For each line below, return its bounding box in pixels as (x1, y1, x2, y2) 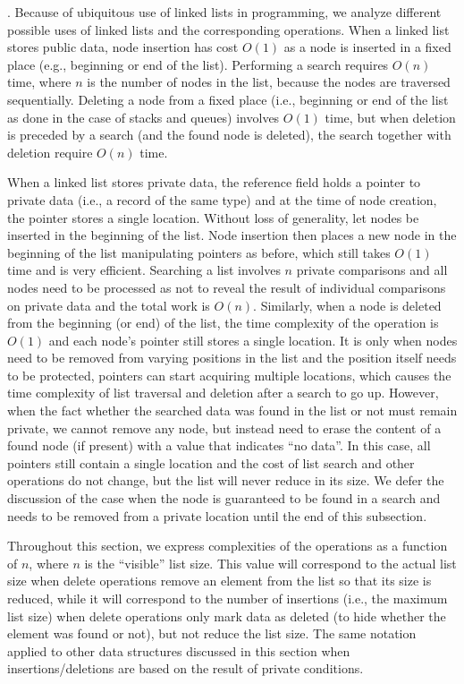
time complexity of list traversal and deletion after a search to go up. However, (7, 383, 439, 402)
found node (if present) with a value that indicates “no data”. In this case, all (7, 436, 431, 455)
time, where (7, 73, 72, 91)
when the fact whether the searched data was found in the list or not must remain (7, 401, 458, 420)
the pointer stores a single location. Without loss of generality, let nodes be (7, 208, 419, 227)
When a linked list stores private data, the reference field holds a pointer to (7, 173, 421, 192)
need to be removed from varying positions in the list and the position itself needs (7, 348, 457, 367)
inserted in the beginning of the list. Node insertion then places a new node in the (7, 226, 457, 244)
